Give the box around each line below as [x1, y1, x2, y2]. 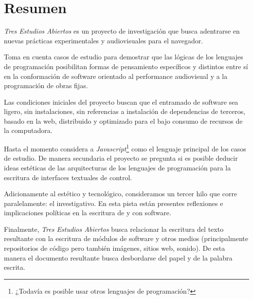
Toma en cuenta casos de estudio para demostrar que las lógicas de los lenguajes [4, 52, 243, 62]
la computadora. [4, 125, 53, 135]
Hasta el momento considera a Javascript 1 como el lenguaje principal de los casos [4, 142, 246, 153]
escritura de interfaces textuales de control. [4, 172, 132, 182]
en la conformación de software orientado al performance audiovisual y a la [4, 71, 228, 81]
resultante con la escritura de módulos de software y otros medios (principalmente [4, 233, 248, 243]
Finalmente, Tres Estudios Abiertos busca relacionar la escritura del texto [4, 224, 224, 234]
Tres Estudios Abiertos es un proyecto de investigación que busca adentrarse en [4, 26, 240, 36]
